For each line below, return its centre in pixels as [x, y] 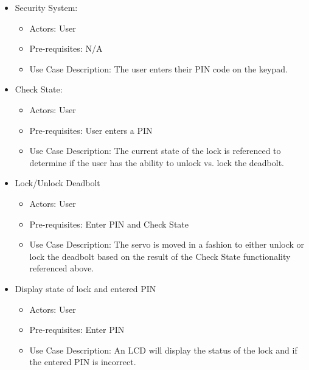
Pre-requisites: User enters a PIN [91, 130]
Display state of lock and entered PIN [85, 288]
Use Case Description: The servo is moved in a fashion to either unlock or [167, 244]
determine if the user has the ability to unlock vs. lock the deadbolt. [157, 162]
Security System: [46, 7]
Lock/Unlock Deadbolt [57, 183]
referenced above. [62, 268]
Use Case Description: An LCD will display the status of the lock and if [163, 350]
